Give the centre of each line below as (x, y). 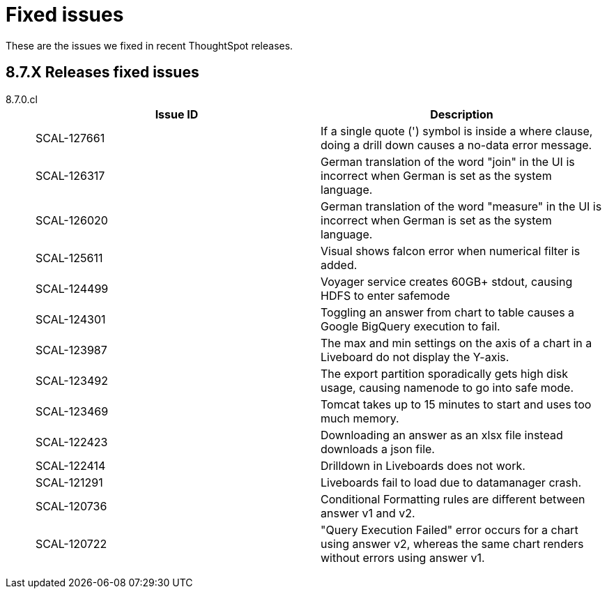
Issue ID (177, 114)
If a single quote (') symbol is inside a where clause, (457, 131)
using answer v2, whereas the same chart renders (452, 543)
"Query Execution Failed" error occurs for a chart (450, 530)
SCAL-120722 (71, 543)
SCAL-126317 (70, 175)
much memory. (360, 418)
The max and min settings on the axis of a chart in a (456, 343)
